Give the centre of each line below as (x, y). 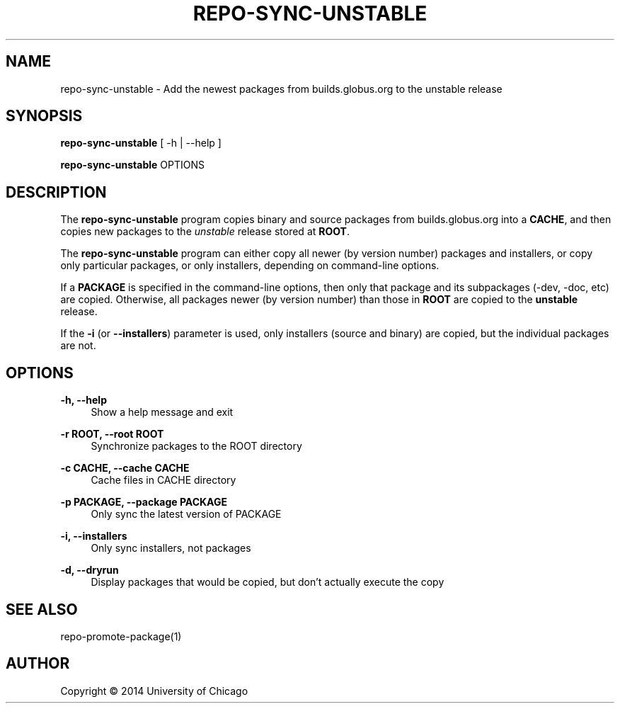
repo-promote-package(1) (121, 636)
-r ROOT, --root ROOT (112, 434)
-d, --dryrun (90, 570)
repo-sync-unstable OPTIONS (133, 165)
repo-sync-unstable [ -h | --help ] (141, 143)
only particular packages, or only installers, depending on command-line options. (250, 266)
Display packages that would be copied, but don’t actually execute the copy (268, 582)
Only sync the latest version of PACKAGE (186, 514)
